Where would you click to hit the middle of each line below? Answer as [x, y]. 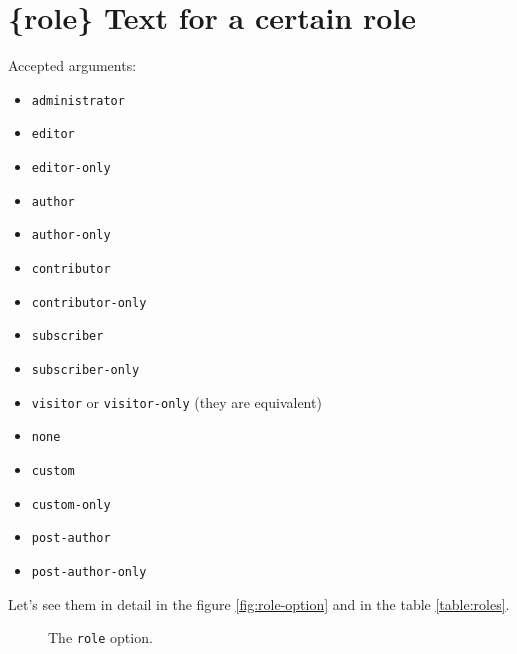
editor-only [71, 168]
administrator [78, 100]
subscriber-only [85, 369]
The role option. [100, 637]
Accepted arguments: [72, 65]
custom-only [71, 504]
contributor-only [89, 302]
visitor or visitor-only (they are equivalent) [176, 401]
